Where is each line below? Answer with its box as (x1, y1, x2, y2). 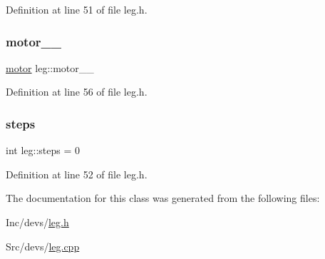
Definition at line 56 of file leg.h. (6, 84, 148, 99)
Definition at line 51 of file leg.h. (6, 2, 148, 16)
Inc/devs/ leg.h (6, 215, 69, 229)
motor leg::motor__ (6, 60, 94, 75)
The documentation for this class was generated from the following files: (6, 191, 320, 205)
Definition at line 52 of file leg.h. (6, 166, 148, 181)
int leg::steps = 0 (6, 143, 80, 158)
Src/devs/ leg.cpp (6, 238, 80, 253)
